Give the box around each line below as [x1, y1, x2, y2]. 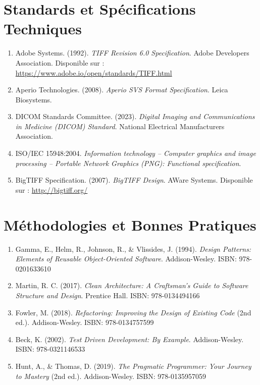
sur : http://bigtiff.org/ [15, 184, 88, 195]
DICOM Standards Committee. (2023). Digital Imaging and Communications [15, 111, 255, 122]
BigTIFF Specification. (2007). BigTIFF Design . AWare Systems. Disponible [15, 175, 253, 185]
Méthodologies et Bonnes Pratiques [4, 214, 256, 235]
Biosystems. [15, 94, 52, 104]
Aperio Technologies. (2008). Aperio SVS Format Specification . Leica [15, 84, 228, 95]
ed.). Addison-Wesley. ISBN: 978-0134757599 [15, 317, 154, 327]
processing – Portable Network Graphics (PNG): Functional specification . [15, 157, 241, 168]
